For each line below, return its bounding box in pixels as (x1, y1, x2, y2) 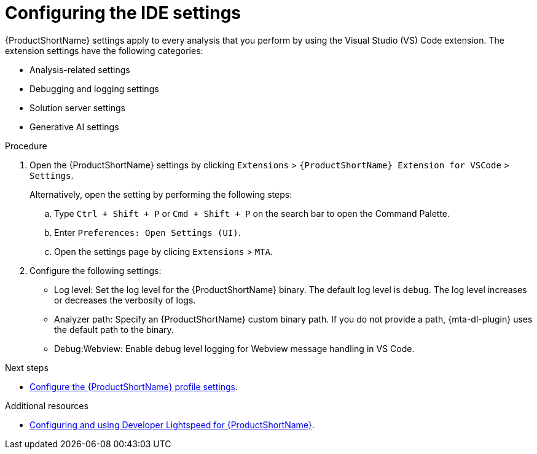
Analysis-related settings (29, 64, 130, 75)
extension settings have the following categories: (5, 45, 203, 56)
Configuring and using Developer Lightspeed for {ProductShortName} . (29, 419, 315, 430)
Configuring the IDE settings (5, 2, 241, 23)
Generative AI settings (29, 121, 119, 132)
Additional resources (5, 400, 88, 411)
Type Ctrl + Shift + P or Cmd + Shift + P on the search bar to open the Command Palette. (54, 208, 450, 219)
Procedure (5, 140, 47, 151)
